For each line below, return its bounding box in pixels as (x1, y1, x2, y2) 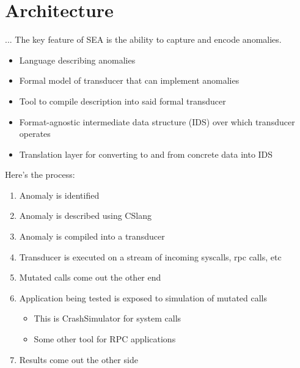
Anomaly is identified (19, 188, 100, 201)
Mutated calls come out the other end (19, 271, 161, 284)
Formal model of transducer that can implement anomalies (19, 74, 240, 87)
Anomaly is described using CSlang (19, 209, 152, 222)
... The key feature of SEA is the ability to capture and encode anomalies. (5, 33, 282, 46)
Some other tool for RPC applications (34, 333, 176, 345)
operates (19, 127, 51, 140)
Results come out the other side (19, 353, 138, 366)
